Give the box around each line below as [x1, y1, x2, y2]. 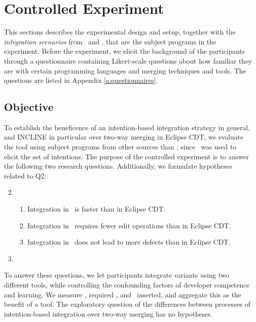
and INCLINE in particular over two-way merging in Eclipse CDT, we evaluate [4, 132, 244, 142]
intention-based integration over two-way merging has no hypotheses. [4, 308, 213, 319]
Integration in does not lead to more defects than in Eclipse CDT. [27, 237, 231, 247]
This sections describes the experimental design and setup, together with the [4, 27, 236, 37]
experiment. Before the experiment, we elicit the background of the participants [4, 46, 245, 56]
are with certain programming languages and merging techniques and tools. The [4, 65, 246, 75]
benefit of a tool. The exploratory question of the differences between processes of [4, 299, 251, 309]
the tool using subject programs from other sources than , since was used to [4, 142, 236, 152]
